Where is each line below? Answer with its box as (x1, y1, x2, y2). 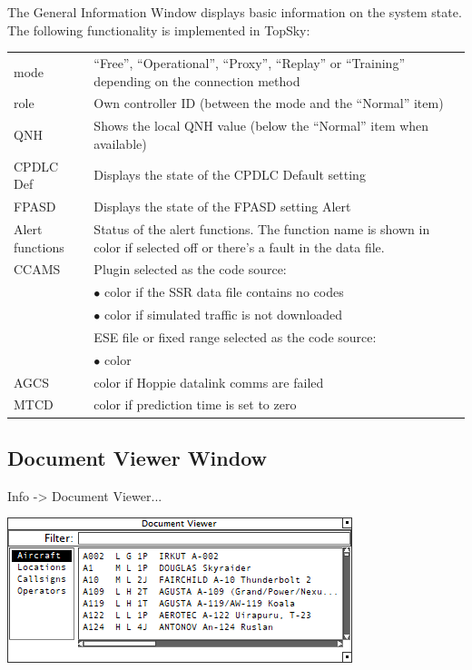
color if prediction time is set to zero (93, 395, 297, 414)
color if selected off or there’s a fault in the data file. (93, 237, 385, 256)
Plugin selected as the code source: (93, 260, 287, 279)
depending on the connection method (93, 71, 300, 90)
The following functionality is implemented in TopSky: (7, 20, 310, 39)
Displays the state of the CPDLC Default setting (93, 165, 366, 184)
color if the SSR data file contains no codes (104, 282, 344, 301)
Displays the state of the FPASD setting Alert (93, 197, 351, 216)
